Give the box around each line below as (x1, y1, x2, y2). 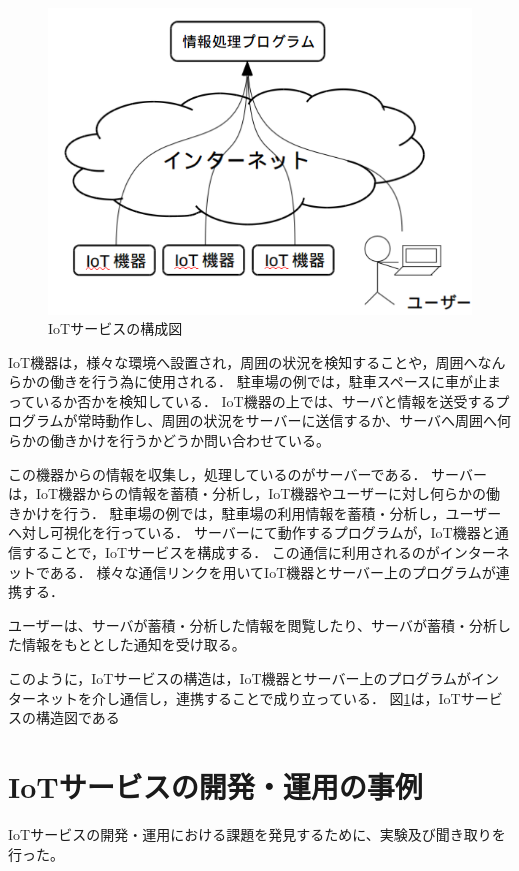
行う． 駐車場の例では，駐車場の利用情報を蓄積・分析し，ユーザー (63, 502, 502, 523)
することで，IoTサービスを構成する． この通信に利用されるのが (21, 542, 440, 563)
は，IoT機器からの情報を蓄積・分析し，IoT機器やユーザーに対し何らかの (8, 483, 487, 504)
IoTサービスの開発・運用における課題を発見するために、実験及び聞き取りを (8, 823, 506, 844)
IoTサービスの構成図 (48, 318, 183, 339)
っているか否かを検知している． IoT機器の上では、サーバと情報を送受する (8, 390, 496, 411)
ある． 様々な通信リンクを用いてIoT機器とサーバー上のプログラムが (49, 561, 496, 582)
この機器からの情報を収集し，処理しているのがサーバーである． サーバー (8, 463, 487, 484)
